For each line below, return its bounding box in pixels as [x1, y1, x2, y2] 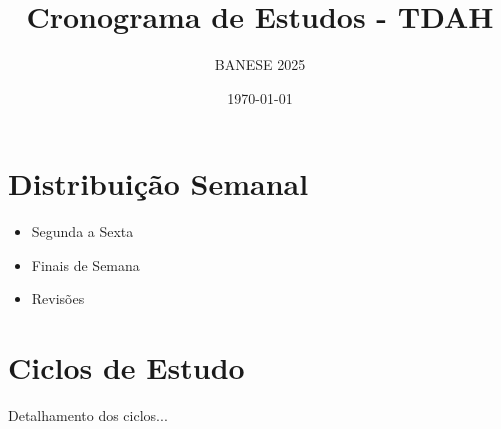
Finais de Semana [31, 254, 140, 275]
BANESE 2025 [214, 54, 306, 75]
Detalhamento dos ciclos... [8, 405, 168, 426]
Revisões [31, 288, 85, 309]
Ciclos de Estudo [8, 347, 245, 388]
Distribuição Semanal [8, 163, 309, 204]
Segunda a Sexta [31, 221, 134, 242]
